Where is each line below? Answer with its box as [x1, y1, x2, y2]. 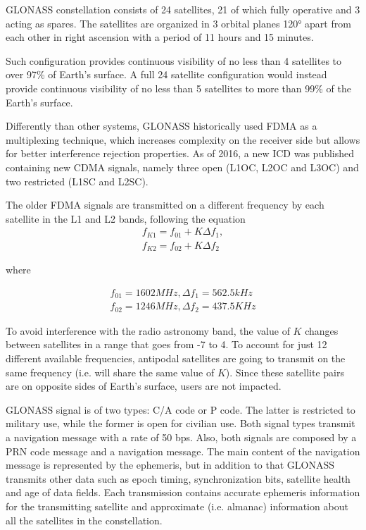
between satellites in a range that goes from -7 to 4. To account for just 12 [6, 337, 327, 352]
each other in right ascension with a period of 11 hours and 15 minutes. [6, 30, 314, 44]
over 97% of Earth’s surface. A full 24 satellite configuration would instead [6, 67, 327, 82]
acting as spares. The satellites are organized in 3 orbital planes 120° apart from [6, 16, 351, 30]
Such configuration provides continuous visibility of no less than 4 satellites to [6, 53, 342, 68]
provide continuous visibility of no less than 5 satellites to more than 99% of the [6, 80, 351, 95]
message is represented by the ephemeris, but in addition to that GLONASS [6, 457, 335, 472]
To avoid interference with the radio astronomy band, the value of [6, 323, 290, 338]
